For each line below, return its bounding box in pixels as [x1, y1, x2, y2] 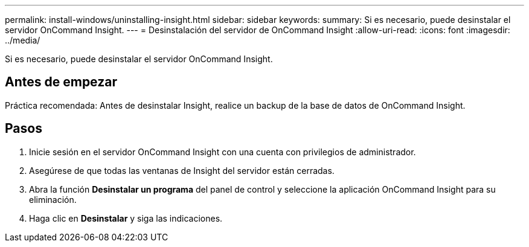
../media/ [5, 35, 40, 45]
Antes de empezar [5, 74, 117, 90]
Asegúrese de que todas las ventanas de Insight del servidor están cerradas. [29, 165, 335, 176]
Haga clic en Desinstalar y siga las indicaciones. [29, 213, 223, 223]
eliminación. [29, 194, 77, 205]
